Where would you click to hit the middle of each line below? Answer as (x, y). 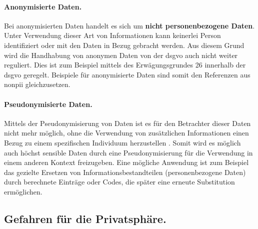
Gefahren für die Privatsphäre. (85, 218)
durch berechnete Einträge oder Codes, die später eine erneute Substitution (119, 182)
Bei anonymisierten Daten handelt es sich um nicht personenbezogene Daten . (129, 25)
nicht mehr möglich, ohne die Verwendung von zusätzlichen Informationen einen (126, 133)
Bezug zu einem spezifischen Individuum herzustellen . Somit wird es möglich (122, 142)
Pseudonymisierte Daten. (48, 104)
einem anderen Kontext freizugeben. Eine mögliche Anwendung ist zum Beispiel (126, 162)
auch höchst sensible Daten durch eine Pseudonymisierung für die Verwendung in (128, 152)
